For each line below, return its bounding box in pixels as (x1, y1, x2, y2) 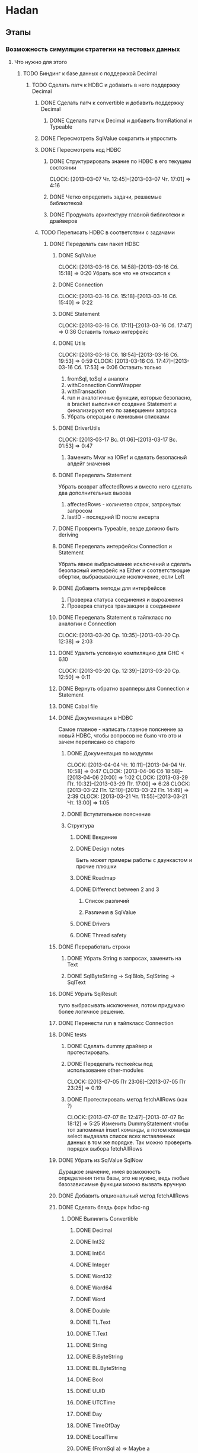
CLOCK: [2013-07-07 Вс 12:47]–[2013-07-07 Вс (67, 1113, 184, 1120)
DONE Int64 (76, 1249, 106, 1257)
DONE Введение (76, 834, 117, 841)
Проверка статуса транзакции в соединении (67, 602, 181, 609)
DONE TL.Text (76, 1318, 111, 1326)
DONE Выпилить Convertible (67, 1215, 139, 1222)
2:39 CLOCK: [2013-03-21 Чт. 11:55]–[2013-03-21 (67, 793, 188, 800)
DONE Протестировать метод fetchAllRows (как (67, 1096, 188, 1103)
